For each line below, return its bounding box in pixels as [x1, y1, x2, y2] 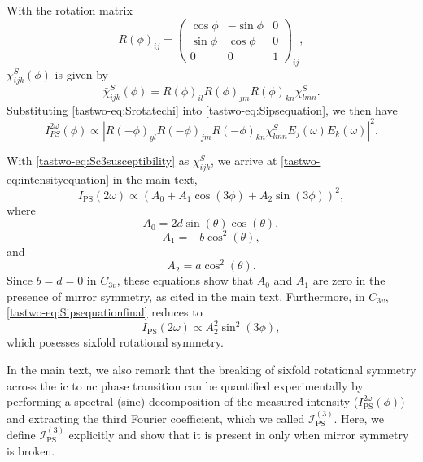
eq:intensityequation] [7, 170, 110, 187]
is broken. [7, 442, 55, 459]
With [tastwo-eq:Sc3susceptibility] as [7, 151, 190, 168]
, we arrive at [211, 151, 277, 168]
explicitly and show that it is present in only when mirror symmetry [68, 426, 409, 443]
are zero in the [312, 272, 386, 289]
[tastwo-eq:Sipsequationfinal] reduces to [7, 303, 203, 320]
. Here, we [334, 409, 384, 426]
